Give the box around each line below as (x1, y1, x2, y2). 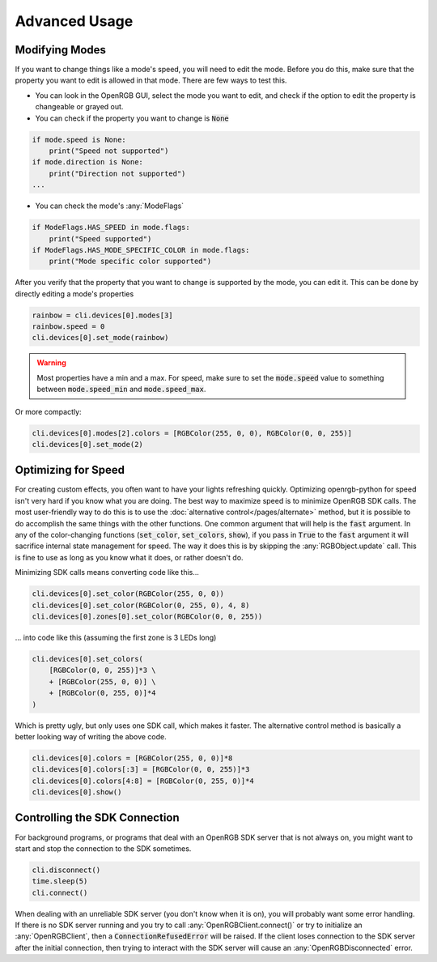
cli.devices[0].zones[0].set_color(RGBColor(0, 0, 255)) (32, 611, 263, 621)
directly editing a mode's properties (15, 288, 134, 299)
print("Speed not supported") (49, 147, 169, 155)
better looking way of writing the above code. (15, 731, 167, 741)
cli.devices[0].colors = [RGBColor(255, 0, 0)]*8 (32, 753, 233, 763)
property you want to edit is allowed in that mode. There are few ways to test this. (15, 75, 287, 85)
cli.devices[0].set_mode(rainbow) (32, 333, 169, 343)
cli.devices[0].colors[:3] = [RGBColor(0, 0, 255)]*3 (32, 765, 250, 774)
